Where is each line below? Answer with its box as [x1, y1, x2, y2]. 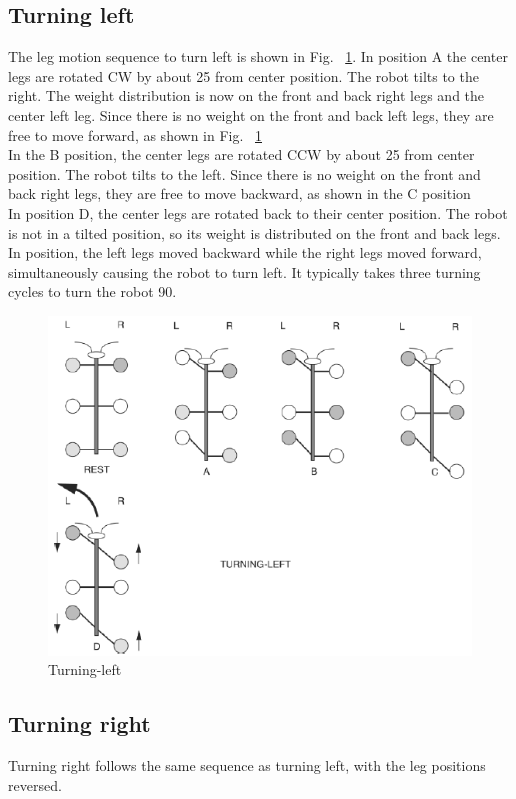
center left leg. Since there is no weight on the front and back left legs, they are [8, 104, 494, 125]
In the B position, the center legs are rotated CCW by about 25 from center [8, 144, 475, 165]
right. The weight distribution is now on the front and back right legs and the [8, 85, 485, 106]
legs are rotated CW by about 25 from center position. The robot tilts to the [8, 65, 479, 86]
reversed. [8, 774, 62, 795]
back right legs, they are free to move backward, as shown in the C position [8, 183, 471, 204]
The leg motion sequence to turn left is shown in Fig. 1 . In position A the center [8, 46, 508, 67]
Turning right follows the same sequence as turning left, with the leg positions [8, 754, 486, 775]
